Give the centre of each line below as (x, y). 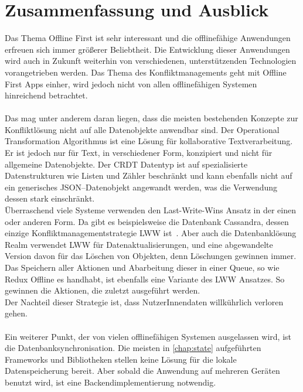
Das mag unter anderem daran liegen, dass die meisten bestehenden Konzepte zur (151, 118)
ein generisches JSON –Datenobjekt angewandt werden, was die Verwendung (141, 187)
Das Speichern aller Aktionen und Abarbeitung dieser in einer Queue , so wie (142, 267)
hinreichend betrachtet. (46, 95)
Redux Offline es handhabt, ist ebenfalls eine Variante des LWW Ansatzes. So (145, 279)
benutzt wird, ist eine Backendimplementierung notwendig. (110, 382)
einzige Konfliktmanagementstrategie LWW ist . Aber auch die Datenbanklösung (151, 233)
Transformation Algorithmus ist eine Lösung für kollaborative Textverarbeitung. (149, 141)
